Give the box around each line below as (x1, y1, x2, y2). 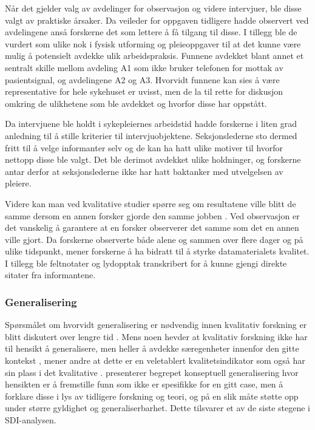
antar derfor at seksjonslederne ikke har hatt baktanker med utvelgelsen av (5, 165, 283, 177)
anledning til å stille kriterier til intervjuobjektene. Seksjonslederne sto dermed (5, 129, 297, 142)
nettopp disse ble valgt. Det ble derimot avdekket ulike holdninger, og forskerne (5, 153, 301, 166)
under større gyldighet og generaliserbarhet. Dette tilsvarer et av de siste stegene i (5, 401, 310, 414)
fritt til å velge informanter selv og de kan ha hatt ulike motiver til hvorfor (5, 141, 283, 154)
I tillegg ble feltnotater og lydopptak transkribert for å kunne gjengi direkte (5, 256, 287, 269)
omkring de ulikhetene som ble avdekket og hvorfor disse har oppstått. (5, 97, 267, 109)
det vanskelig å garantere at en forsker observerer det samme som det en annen (5, 221, 299, 234)
